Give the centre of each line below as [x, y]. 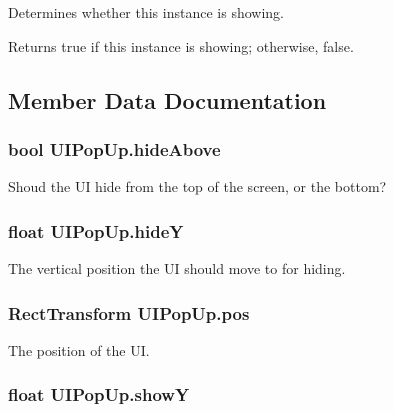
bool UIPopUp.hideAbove [114, 148]
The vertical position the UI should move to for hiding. [177, 268]
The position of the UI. [79, 349]
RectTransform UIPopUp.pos [129, 312]
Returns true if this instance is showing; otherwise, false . [181, 45]
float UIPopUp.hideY [96, 230]
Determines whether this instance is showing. [146, 12]
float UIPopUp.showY [99, 394]
